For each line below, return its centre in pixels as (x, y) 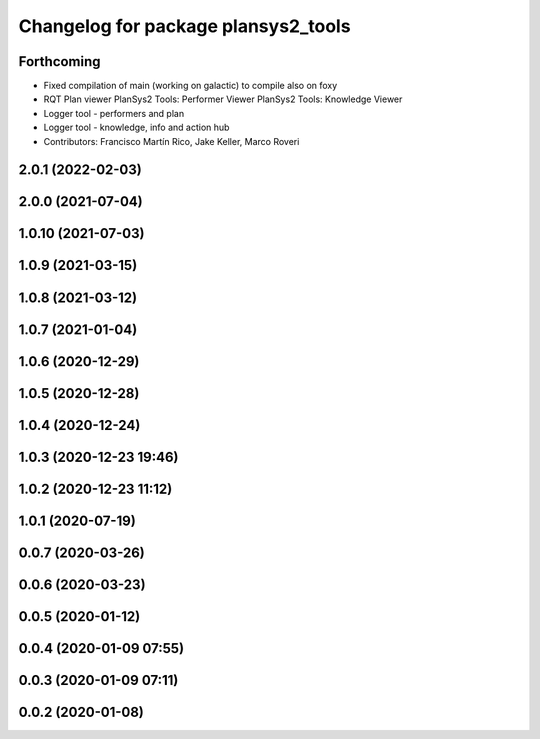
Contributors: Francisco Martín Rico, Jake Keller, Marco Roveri (171, 141)
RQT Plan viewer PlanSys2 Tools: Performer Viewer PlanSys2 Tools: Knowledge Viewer (223, 99)
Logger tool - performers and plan (114, 113)
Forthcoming (59, 61)
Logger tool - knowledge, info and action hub (136, 127)
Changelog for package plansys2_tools (184, 26)
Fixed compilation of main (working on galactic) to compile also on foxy (190, 86)
